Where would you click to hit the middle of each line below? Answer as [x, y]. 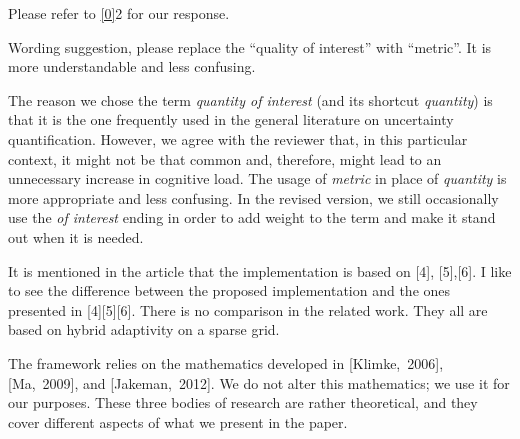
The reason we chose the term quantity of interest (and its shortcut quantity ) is [250, 99]
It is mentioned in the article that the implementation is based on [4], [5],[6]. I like [260, 270]
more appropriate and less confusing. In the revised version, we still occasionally [253, 197]
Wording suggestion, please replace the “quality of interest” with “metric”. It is [250, 46]
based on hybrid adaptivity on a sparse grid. [144, 329]
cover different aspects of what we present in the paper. [178, 421]
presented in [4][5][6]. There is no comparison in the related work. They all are [248, 309]
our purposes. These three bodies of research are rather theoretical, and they [243, 402]
